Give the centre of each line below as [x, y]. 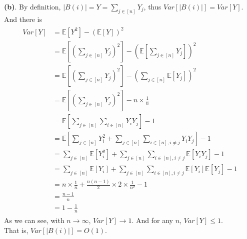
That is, [16, 230]
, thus [152, 6]
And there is [23, 19]
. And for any [152, 220]
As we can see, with [34, 220]
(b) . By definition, [32, 6]
